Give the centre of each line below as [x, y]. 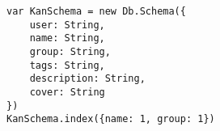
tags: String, [67, 65]
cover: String [67, 92]
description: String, [87, 79]
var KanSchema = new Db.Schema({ [96, 11]
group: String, [70, 51]
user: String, [67, 25]
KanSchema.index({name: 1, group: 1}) [111, 119]
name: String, [67, 38]
